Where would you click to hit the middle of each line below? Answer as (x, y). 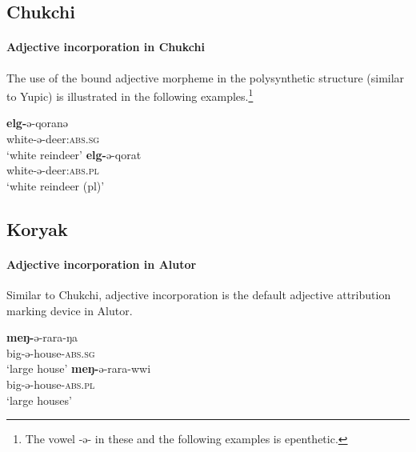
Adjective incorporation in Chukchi (106, 47)
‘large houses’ (39, 400)
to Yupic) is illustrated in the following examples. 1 (130, 95)
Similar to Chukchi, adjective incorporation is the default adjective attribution (199, 294)
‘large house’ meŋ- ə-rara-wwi (79, 368)
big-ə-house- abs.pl (51, 384)
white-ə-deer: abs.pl (53, 170)
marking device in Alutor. (70, 310)
